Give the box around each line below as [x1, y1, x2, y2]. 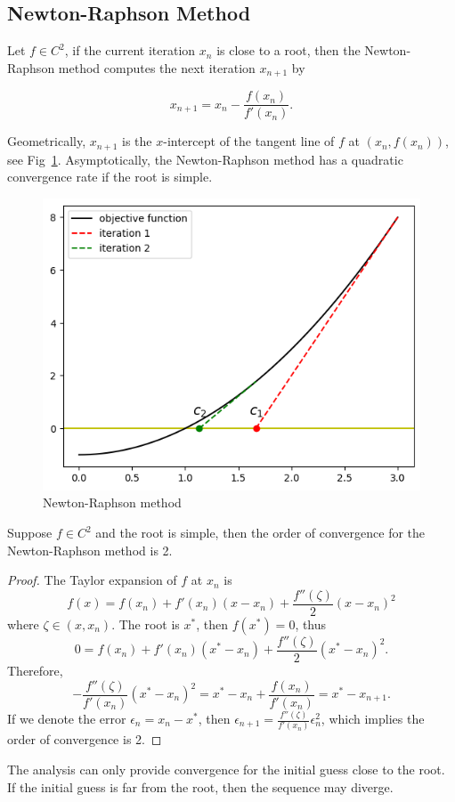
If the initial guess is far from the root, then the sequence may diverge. [7, 777, 394, 796]
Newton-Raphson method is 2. [7, 540, 173, 559]
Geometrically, [7, 132, 86, 150]
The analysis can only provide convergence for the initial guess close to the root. [7, 759, 445, 778]
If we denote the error [7, 709, 126, 727]
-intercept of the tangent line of [163, 132, 335, 150]
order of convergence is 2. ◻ [7, 730, 162, 749]
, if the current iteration [64, 41, 196, 60]
